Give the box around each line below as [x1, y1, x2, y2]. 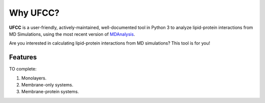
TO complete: [9, 66, 37, 72]
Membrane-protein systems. [21, 89, 79, 95]
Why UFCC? [9, 7, 60, 18]
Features [9, 53, 37, 61]
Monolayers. [21, 75, 47, 81]
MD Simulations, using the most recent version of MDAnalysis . [9, 31, 135, 37]
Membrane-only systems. [21, 82, 74, 88]
